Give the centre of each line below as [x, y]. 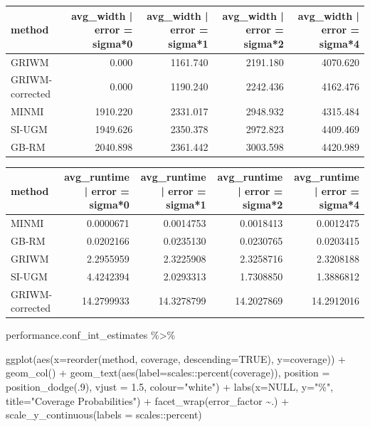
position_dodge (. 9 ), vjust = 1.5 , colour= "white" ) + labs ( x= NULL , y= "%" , [170, 386]
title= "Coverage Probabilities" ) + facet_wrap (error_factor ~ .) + [148, 400]
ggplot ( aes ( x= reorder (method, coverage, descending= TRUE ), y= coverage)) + [176, 358]
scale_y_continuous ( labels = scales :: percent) [104, 415]
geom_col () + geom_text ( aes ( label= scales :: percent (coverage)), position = [168, 373]
